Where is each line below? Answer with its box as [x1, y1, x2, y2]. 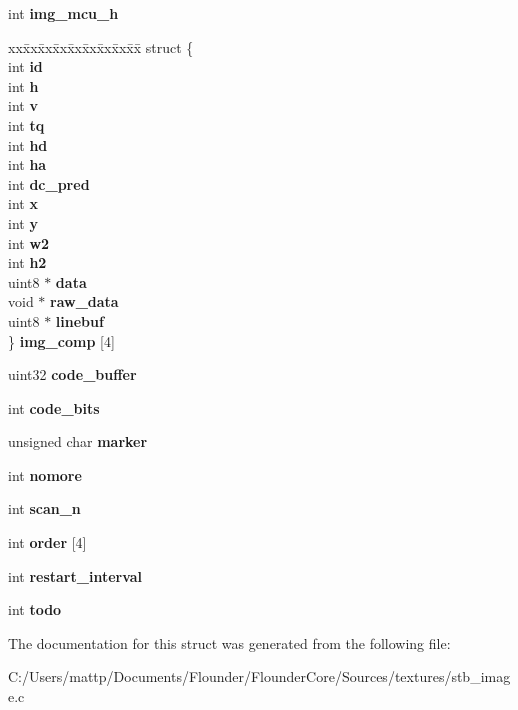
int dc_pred [8, 173, 90, 194]
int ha [8, 154, 47, 175]
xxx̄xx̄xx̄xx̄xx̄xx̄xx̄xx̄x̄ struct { [8, 36, 194, 57]
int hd [8, 134, 48, 155]
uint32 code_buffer [8, 364, 137, 385]
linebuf [55, 310, 104, 331]
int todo [8, 599, 62, 620]
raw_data [50, 291, 119, 312]
